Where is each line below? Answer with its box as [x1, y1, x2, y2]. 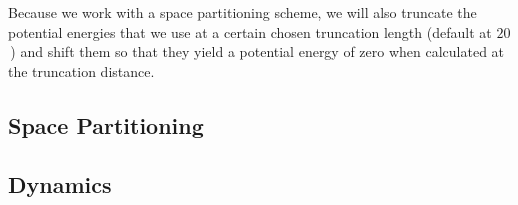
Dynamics [8, 168, 112, 199]
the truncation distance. [8, 60, 155, 81]
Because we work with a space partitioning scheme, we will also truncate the [8, 2, 477, 22]
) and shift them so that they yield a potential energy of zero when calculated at [10, 41, 505, 62]
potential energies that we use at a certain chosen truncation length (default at [8, 21, 492, 42]
